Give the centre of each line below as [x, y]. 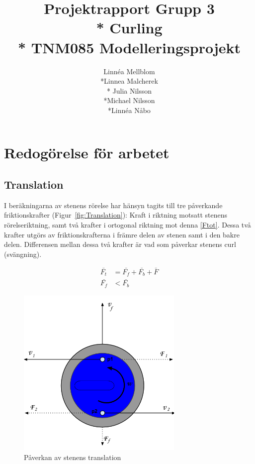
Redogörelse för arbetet [87, 153]
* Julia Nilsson [129, 90]
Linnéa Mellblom [129, 71]
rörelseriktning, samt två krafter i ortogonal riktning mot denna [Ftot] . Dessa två [127, 225]
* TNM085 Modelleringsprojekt [129, 47]
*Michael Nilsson [129, 100]
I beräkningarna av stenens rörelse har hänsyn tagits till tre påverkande [113, 205]
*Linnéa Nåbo [129, 110]
